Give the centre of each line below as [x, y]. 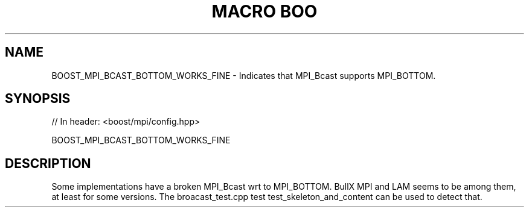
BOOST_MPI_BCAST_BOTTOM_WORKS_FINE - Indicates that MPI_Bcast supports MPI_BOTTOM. [244, 75]
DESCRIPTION [48, 163]
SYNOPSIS [38, 99]
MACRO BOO [264, 11]
